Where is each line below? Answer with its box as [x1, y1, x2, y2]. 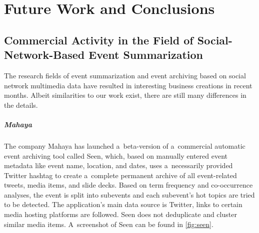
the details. [4, 99, 38, 110]
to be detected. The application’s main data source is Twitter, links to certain [4, 199, 242, 210]
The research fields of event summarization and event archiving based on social [4, 70, 246, 80]
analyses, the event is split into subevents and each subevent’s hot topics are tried [4, 189, 255, 200]
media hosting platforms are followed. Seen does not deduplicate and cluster [4, 209, 237, 220]
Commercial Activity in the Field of [4, 32, 193, 47]
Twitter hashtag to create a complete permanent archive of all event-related [4, 170, 237, 180]
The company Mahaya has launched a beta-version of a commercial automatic [4, 140, 245, 151]
